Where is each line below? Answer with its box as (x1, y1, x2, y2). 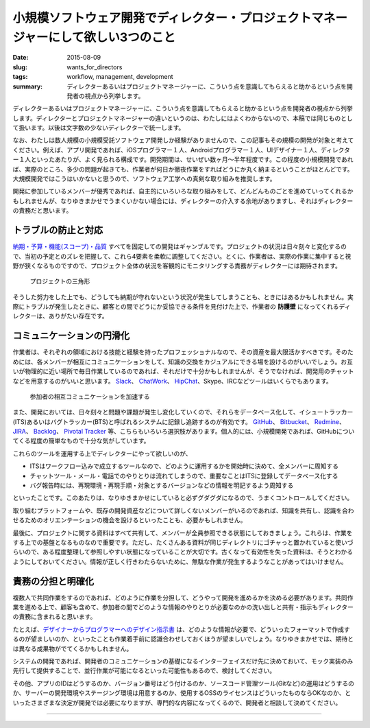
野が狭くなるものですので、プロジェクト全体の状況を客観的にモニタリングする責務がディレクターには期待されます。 (12, 261, 342, 270)
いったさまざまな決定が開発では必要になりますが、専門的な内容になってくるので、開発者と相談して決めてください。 (12, 698, 342, 707)
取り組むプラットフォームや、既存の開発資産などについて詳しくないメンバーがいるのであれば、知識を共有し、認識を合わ (12, 506, 354, 515)
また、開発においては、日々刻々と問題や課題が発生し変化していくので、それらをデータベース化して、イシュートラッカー (12, 408, 354, 416)
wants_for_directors (66, 62, 123, 71)
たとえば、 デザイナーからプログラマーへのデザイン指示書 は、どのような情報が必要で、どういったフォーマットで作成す (12, 625, 351, 633)
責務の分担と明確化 (12, 575, 94, 587)
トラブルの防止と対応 (12, 224, 103, 236)
